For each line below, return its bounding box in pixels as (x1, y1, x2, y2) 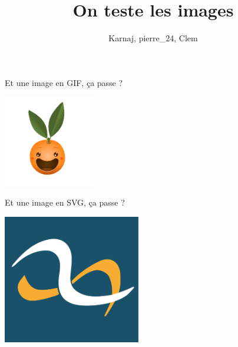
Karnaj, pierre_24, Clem (108, 32, 198, 44)
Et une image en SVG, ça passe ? (5, 196, 125, 209)
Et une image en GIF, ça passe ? (5, 76, 123, 88)
